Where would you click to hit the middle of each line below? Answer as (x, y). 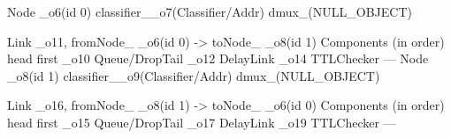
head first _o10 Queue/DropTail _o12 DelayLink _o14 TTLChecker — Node (218, 58)
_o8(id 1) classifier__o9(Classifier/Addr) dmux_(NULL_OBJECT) (194, 75)
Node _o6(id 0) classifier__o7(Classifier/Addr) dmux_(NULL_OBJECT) (210, 11)
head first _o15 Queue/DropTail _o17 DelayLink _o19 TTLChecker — (202, 122)
